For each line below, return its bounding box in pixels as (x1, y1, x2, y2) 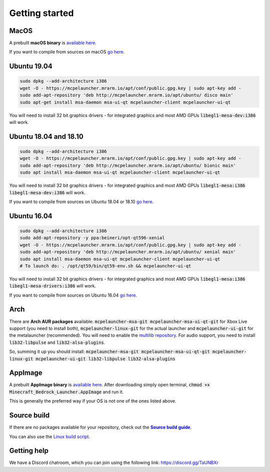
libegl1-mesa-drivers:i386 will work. (9, 283, 96, 289)
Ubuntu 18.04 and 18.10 (9, 132, 83, 141)
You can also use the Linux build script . (9, 433, 90, 439)
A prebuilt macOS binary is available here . (9, 40, 97, 46)
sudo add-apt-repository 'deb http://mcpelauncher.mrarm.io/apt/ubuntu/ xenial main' (19, 249, 236, 255)
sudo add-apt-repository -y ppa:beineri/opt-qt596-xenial (19, 235, 165, 241)
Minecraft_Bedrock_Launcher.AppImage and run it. (9, 388, 124, 395)
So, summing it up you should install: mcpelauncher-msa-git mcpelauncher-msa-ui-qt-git (9, 348, 210, 355)
